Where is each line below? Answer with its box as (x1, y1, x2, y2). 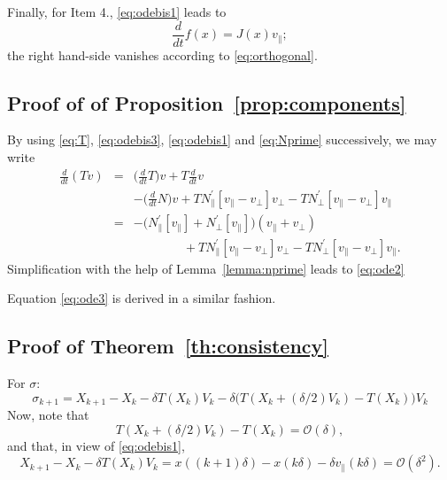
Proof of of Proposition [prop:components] (7, 89, 406, 116)
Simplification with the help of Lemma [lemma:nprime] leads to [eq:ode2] (7, 259, 405, 277)
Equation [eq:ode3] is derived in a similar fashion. (7, 289, 276, 307)
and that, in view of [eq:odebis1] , (7, 436, 185, 454)
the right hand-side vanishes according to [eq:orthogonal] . (7, 45, 318, 64)
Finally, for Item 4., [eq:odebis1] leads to (7, 3, 227, 20)
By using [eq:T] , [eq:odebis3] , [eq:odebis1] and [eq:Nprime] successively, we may (7, 130, 437, 149)
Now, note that (7, 406, 89, 424)
